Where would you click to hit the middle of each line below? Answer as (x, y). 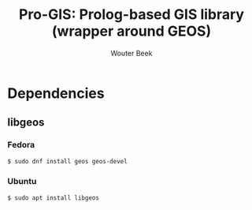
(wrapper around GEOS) (132, 31)
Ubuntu (22, 182)
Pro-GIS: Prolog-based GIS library (132, 15)
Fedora (21, 145)
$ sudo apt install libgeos (54, 198)
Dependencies (56, 93)
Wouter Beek (132, 53)
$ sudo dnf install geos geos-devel (67, 161)
